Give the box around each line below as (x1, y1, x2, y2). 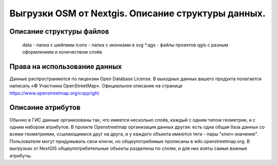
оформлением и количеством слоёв (22, 49, 103, 55)
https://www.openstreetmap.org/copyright (9, 90, 100, 96)
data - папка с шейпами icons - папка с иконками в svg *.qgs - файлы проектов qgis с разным (22, 41, 228, 48)
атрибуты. (9, 152, 32, 158)
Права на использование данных (9, 62, 123, 71)
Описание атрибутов (9, 103, 81, 112)
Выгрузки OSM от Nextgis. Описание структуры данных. (9, 8, 266, 19)
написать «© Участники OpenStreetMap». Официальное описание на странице (9, 83, 183, 89)
